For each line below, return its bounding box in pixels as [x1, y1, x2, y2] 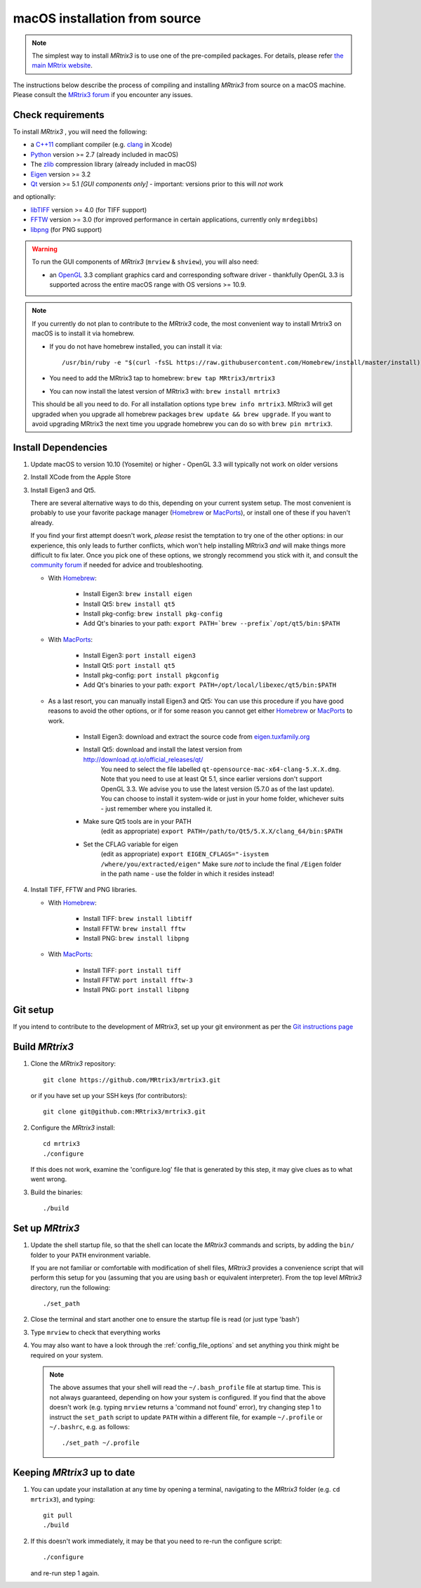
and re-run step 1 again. [30, 1568, 100, 1577]
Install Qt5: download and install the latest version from [83, 745, 242, 754]
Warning [32, 245, 58, 253]
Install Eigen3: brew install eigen [83, 590, 192, 598]
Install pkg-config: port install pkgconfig [83, 671, 219, 679]
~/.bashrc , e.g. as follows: [49, 1422, 130, 1431]
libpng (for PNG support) [30, 225, 102, 233]
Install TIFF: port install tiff [83, 966, 182, 974]
